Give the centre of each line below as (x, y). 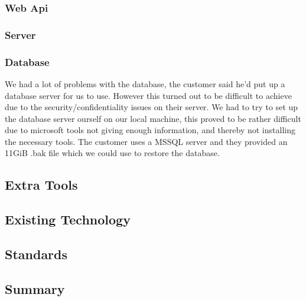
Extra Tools (41, 185)
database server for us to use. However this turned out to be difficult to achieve (148, 95)
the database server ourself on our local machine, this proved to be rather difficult (153, 118)
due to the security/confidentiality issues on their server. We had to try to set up (152, 107)
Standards (36, 254)
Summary (35, 288)
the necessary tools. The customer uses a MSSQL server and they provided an (146, 141)
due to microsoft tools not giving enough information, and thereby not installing (150, 130)
